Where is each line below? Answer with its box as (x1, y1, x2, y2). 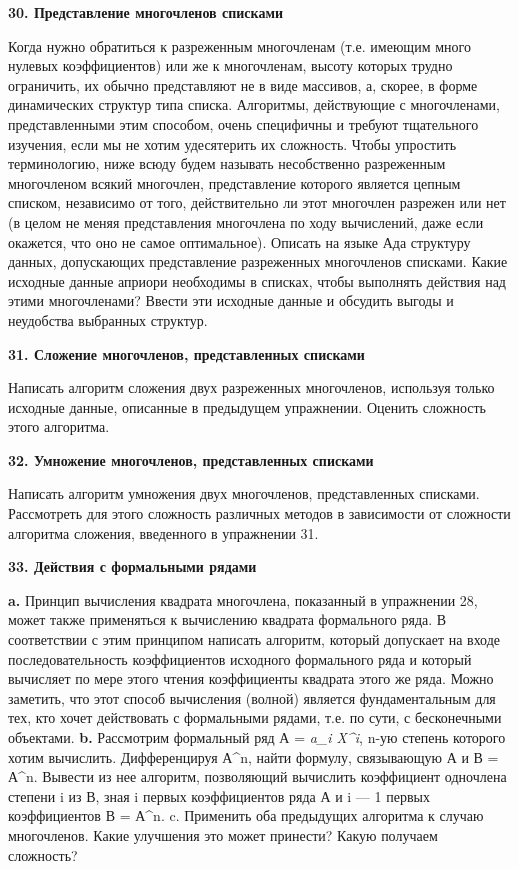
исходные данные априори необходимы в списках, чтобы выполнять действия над (8, 270, 506, 291)
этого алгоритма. (8, 416, 110, 437)
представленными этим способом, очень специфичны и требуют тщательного (8, 113, 479, 134)
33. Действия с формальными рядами (8, 556, 257, 577)
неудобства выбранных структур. (8, 309, 208, 330)
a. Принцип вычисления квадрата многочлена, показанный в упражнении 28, (8, 589, 478, 610)
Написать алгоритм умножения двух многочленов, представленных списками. (8, 483, 480, 504)
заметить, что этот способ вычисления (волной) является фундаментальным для (8, 687, 496, 708)
